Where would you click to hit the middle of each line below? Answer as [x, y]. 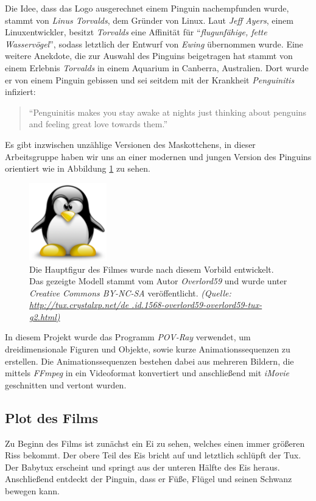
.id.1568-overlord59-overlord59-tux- [197, 305]
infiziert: [20, 92]
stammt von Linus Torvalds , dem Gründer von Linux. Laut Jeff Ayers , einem [149, 20]
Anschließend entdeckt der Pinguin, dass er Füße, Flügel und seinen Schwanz [149, 479]
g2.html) [45, 316]
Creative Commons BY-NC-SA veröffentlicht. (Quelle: [130, 293]
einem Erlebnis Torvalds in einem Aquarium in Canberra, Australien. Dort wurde [157, 67]
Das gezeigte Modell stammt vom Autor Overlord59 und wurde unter [158, 281]
